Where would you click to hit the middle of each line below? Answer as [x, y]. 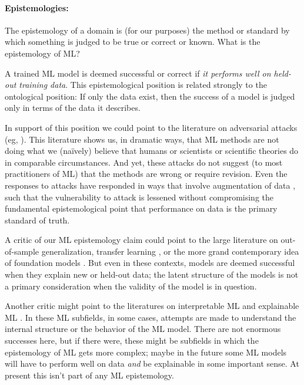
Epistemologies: [37, 7]
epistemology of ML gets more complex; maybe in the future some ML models [146, 352]
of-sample [22, 251]
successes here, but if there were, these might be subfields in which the [132, 340]
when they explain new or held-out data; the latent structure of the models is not [152, 274]
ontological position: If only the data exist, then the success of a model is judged [150, 96]
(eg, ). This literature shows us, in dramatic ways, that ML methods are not [142, 139]
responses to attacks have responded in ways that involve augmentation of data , [150, 185]
